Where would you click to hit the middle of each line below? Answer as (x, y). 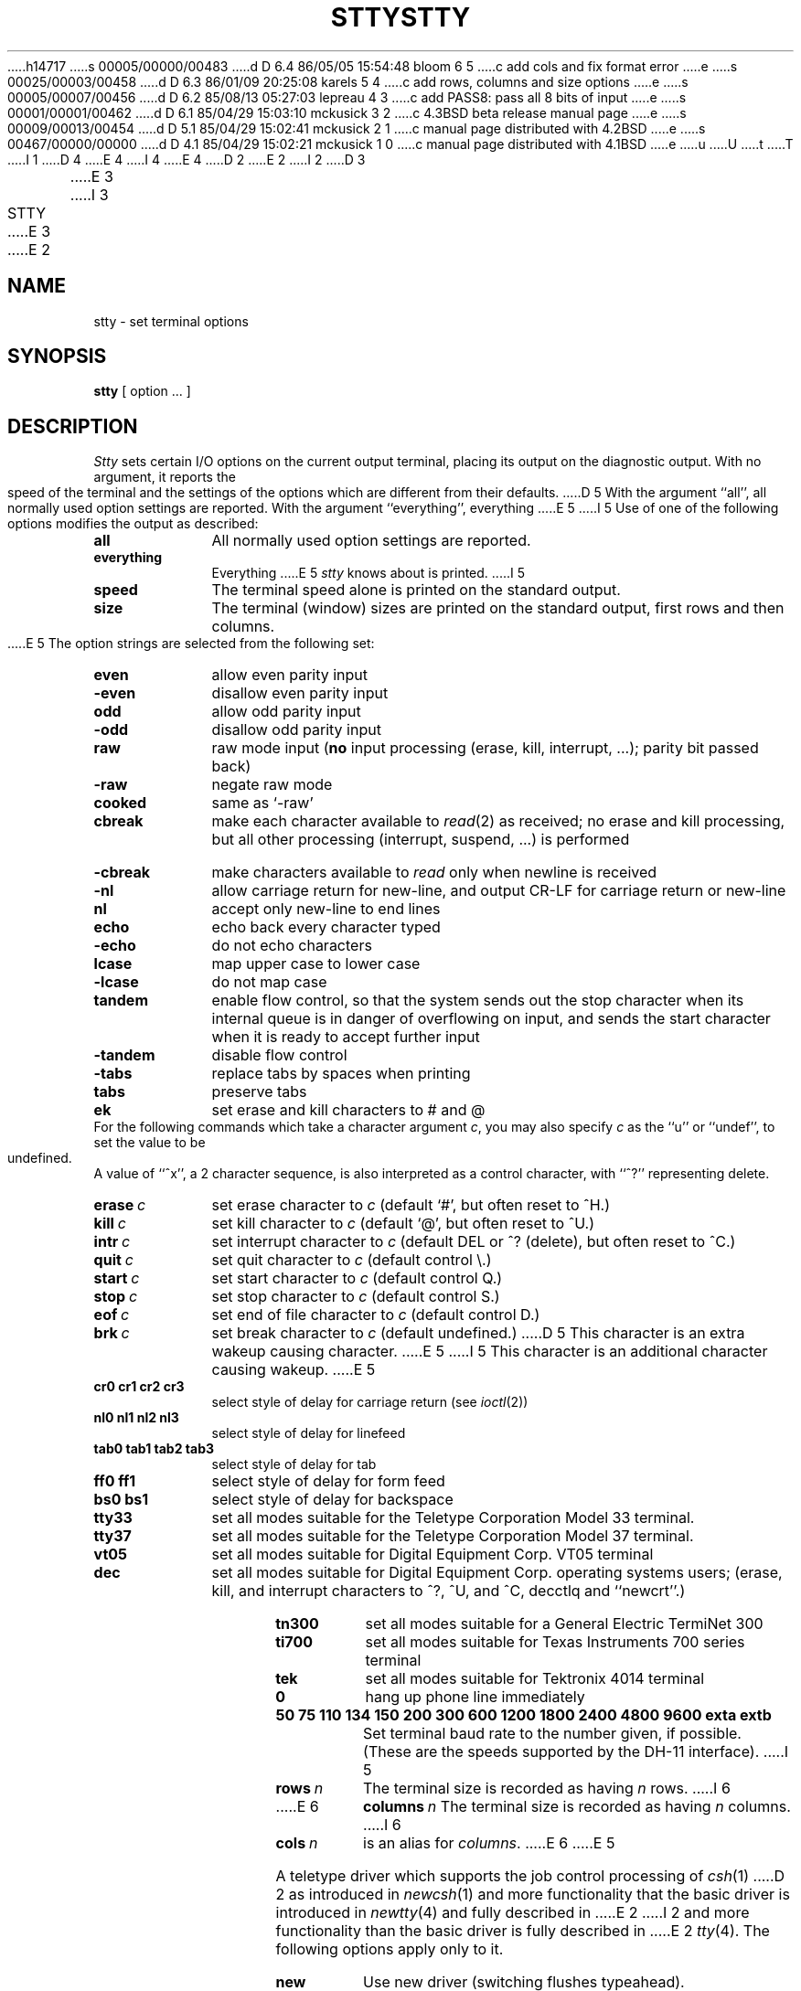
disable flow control (279, 1055)
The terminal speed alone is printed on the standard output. (416, 590)
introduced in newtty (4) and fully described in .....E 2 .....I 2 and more (513, 1913)
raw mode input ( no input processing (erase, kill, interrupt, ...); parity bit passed (485, 748)
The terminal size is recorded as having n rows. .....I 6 (547, 1789)
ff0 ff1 (115, 1481)
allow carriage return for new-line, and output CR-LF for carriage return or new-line (499, 891)
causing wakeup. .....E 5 (294, 1370)
